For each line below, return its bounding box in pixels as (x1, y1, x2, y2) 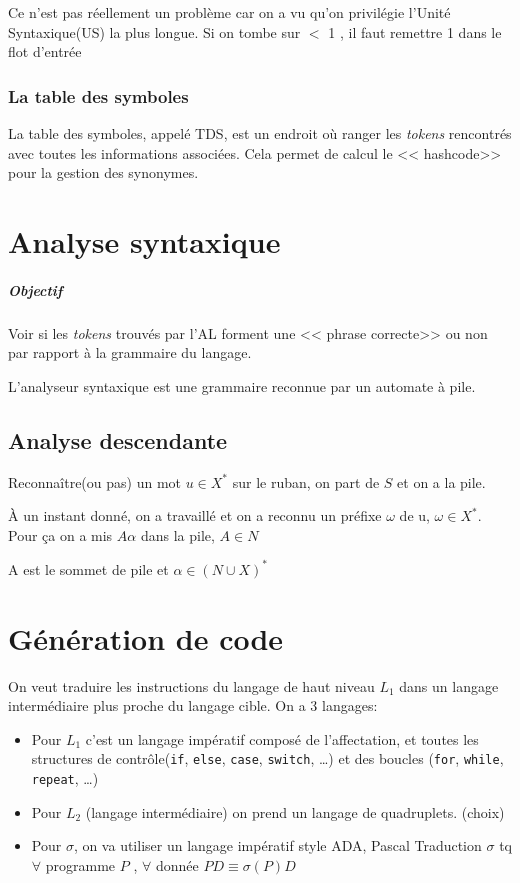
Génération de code (8, 617, 284, 658)
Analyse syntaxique (8, 220, 281, 261)
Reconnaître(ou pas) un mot (8, 471, 181, 492)
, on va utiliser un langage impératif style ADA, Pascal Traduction (73, 835, 482, 856)
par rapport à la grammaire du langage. (8, 342, 252, 363)
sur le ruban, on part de (232, 471, 380, 492)
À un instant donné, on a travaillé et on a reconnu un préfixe (8, 505, 382, 526)
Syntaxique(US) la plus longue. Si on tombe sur (8, 21, 301, 42)
